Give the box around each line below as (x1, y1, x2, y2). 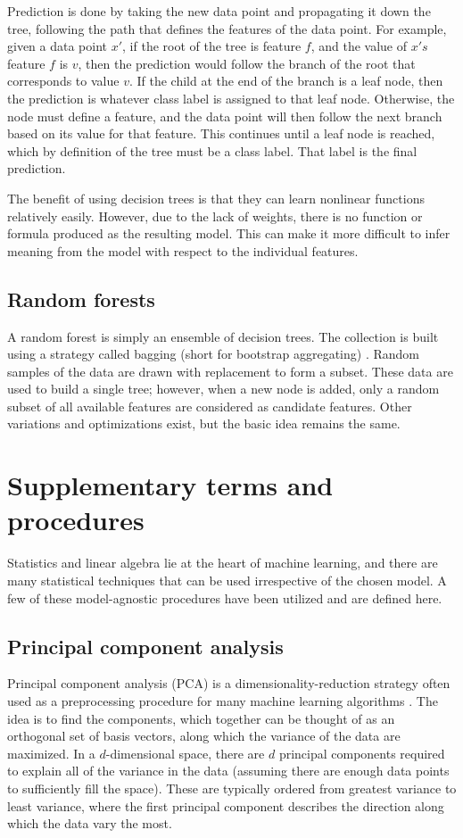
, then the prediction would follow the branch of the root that (78, 54, 416, 72)
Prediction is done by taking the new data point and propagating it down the (7, 2, 431, 20)
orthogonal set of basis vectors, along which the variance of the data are (7, 726, 401, 745)
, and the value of (310, 37, 408, 55)
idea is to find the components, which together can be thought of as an (7, 709, 395, 727)
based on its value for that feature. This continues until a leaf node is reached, (7, 124, 435, 143)
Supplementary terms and (7, 467, 334, 503)
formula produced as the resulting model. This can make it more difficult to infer (7, 224, 451, 243)
